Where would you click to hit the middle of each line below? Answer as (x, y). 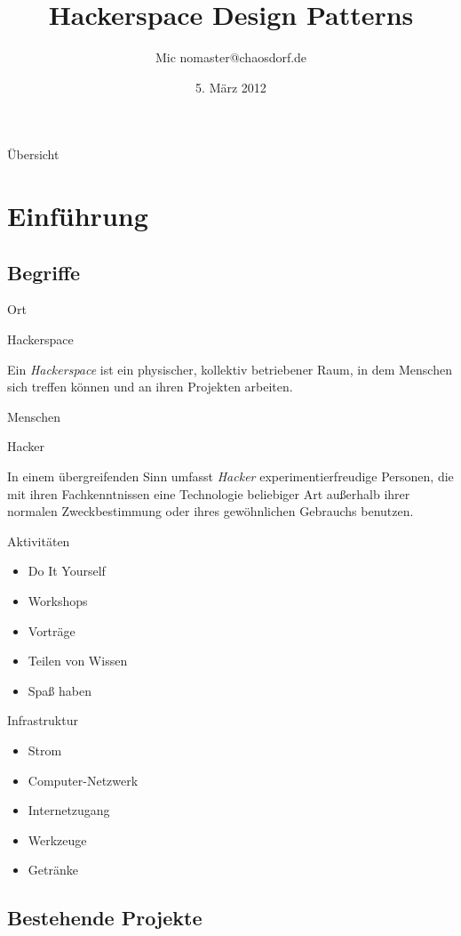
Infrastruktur (43, 720)
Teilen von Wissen (78, 661)
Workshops (58, 601)
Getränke (53, 870)
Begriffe (44, 272)
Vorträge (52, 630)
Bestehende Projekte (105, 918)
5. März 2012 (231, 87)
